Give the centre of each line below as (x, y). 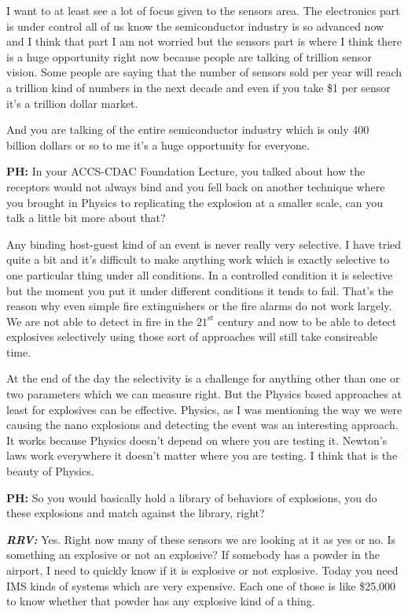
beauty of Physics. (50, 471)
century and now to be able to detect (307, 321)
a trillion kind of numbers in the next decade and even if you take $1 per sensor (198, 87)
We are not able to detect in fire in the (100, 321)
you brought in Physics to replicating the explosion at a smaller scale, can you (195, 202)
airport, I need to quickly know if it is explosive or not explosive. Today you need (202, 570)
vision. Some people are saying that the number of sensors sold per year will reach (204, 72)
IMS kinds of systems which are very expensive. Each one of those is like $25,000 (201, 585)
